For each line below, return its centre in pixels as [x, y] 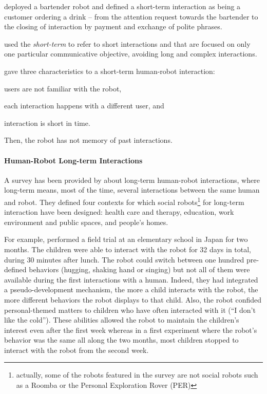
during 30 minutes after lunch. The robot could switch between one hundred [124, 259]
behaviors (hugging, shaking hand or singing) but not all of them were [139, 269]
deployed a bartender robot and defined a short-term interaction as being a [122, 6]
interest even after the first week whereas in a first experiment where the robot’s [131, 330]
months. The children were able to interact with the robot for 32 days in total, [128, 249]
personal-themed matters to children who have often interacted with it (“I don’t [130, 309]
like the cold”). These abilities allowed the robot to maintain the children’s [122, 320]
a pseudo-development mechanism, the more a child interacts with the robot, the [131, 289]
